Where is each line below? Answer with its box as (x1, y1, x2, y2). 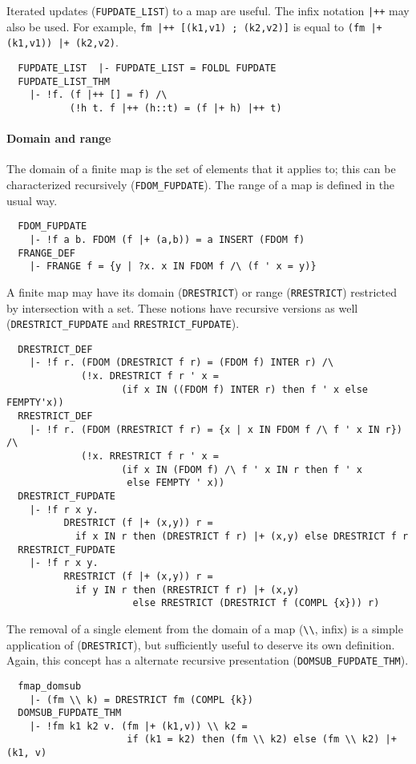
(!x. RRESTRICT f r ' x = (81, 451, 219, 463)
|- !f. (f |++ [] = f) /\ (29, 89, 168, 101)
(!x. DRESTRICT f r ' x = (81, 370, 219, 382)
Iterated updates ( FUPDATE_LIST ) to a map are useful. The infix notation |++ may (6, 2, 410, 18)
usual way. (6, 192, 58, 208)
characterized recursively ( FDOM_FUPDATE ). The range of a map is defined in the (6, 176, 395, 192)
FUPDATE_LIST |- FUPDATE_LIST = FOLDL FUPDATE (18, 62, 277, 74)
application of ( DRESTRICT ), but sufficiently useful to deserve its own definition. (6, 636, 395, 653)
